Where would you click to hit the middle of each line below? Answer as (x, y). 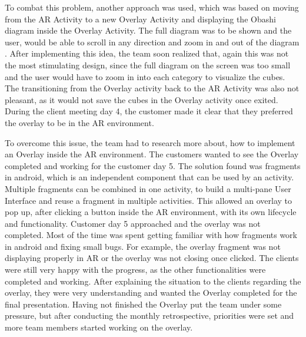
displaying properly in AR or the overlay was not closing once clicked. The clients (152, 258)
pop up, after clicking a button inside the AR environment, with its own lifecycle (151, 212)
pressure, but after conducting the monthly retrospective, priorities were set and (149, 315)
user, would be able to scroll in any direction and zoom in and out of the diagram (152, 42)
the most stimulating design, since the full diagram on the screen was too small (148, 65)
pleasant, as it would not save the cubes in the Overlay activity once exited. (142, 99)
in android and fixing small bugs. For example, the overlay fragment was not (143, 246)
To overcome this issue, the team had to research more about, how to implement (150, 142)
